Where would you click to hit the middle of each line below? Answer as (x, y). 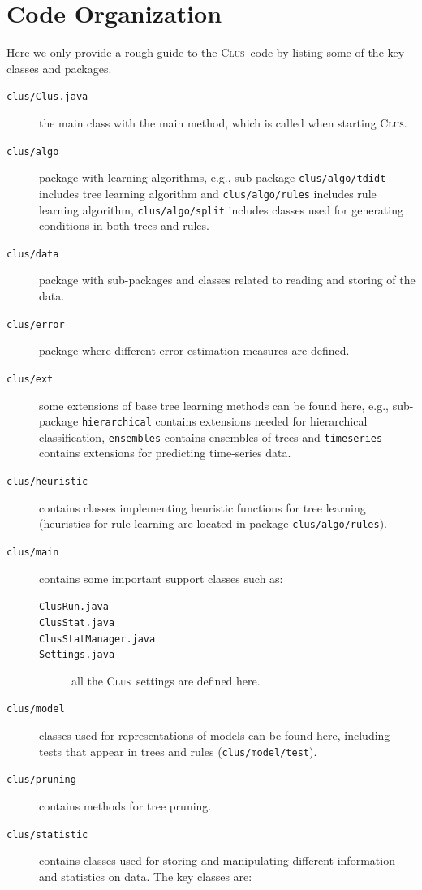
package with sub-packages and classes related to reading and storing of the (227, 280)
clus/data (33, 254)
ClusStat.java (77, 622)
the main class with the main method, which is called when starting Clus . (223, 122)
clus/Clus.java (47, 97)
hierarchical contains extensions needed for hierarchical (224, 421)
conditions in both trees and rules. (124, 225)
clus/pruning (41, 780)
